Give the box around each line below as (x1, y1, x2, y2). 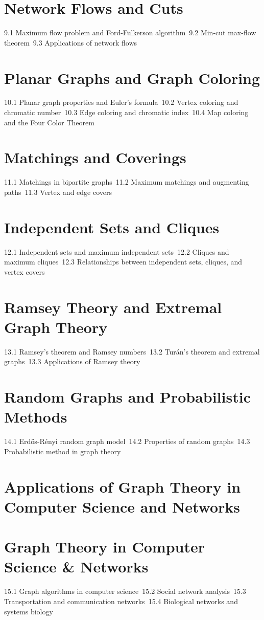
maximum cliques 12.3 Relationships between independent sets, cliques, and (4, 256, 243, 267)
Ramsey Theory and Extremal (4, 296, 222, 317)
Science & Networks (4, 556, 149, 577)
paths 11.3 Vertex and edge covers (4, 186, 112, 197)
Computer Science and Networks (4, 496, 241, 517)
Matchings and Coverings (4, 147, 186, 168)
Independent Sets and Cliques (4, 216, 220, 237)
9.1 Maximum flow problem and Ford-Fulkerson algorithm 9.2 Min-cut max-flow (4, 27, 256, 38)
